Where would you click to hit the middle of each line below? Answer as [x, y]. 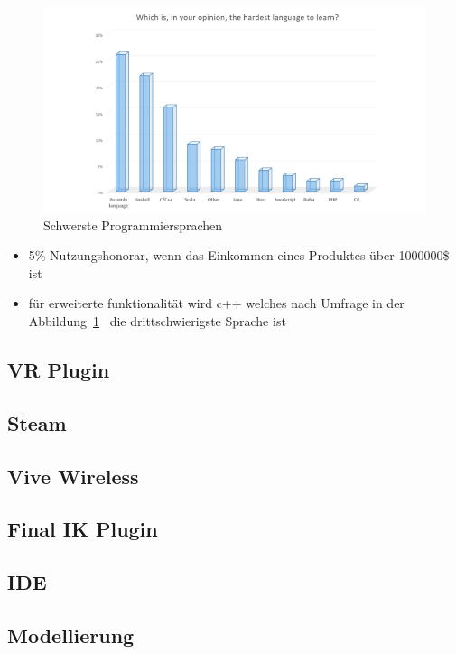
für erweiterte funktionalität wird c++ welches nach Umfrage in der [216, 303]
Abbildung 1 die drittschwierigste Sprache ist [157, 321]
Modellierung [71, 635]
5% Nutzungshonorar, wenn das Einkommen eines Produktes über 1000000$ [239, 255]
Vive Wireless [73, 476]
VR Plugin [59, 370]
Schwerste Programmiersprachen [133, 224]
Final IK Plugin [83, 529]
